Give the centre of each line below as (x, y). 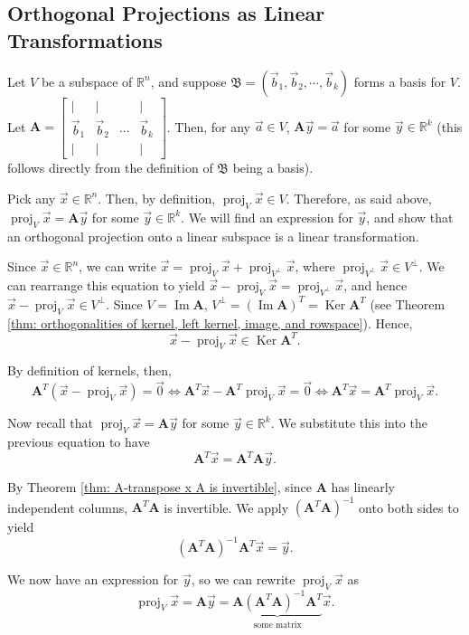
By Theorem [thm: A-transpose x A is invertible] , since (159, 487)
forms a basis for (400, 81)
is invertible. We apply (226, 507)
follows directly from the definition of (110, 168)
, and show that (410, 217)
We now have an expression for (93, 579)
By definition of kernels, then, (89, 370)
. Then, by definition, (157, 198)
